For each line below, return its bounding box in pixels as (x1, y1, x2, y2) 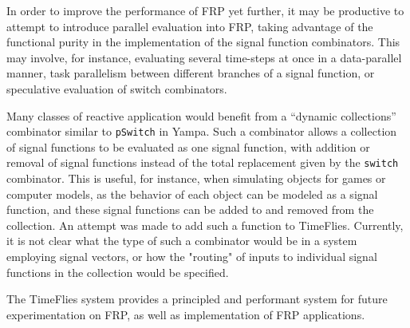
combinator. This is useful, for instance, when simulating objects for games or (6, 170, 386, 187)
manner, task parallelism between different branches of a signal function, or (6, 65, 375, 81)
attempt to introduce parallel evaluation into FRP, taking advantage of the (6, 18, 373, 34)
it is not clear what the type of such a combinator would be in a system (6, 232, 357, 249)
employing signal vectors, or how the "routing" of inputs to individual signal (6, 248, 377, 265)
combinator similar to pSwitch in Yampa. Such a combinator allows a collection (6, 123, 397, 140)
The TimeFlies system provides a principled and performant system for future (6, 290, 388, 307)
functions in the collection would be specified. (6, 263, 229, 280)
